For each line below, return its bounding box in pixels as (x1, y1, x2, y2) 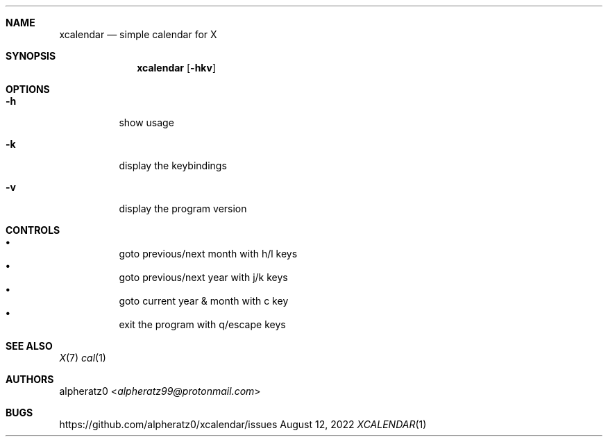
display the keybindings (119, 160, 227, 171)
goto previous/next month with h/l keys (119, 248, 298, 260)
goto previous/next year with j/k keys (119, 271, 288, 283)
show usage (119, 117, 174, 128)
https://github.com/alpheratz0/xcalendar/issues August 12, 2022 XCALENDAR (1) (59, 418, 427, 430)
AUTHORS (6, 373, 54, 385)
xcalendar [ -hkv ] (137, 62, 217, 74)
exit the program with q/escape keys (119, 318, 286, 330)
